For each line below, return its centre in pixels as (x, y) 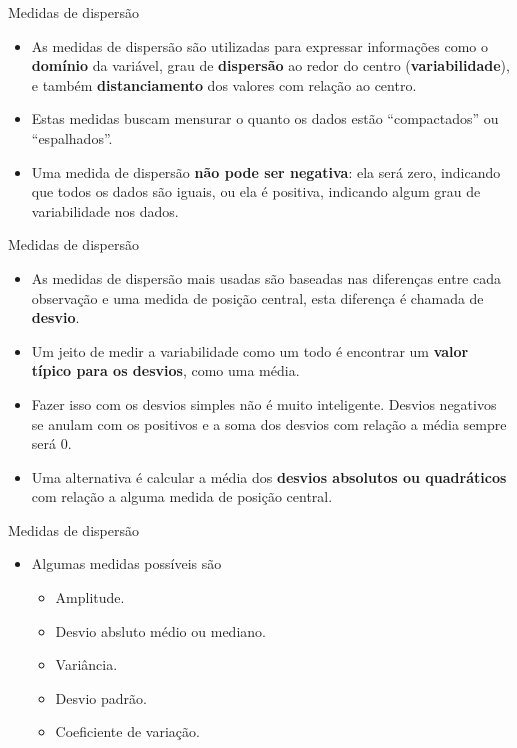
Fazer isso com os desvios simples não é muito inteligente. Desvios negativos (264, 403)
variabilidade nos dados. (105, 210)
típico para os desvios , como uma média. (165, 370)
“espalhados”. (72, 137)
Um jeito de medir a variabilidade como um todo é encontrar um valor (250, 350)
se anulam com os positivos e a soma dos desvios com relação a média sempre (269, 423)
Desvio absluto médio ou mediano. (160, 630)
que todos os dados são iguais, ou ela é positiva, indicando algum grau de (256, 191)
